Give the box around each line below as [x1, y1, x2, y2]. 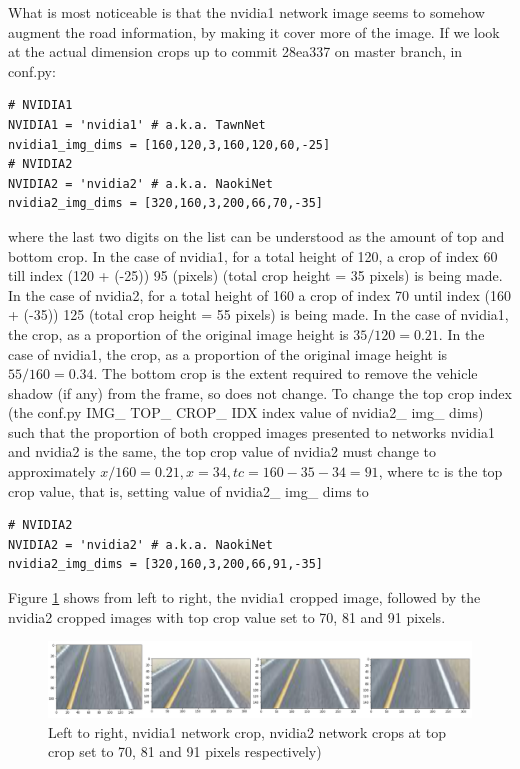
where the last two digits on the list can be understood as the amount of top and [8, 225, 505, 246]
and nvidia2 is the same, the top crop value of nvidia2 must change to [8, 441, 437, 462]
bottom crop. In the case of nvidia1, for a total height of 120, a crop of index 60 [8, 245, 498, 266]
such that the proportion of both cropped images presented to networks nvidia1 [8, 421, 496, 442]
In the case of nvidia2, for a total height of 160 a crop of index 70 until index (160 [8, 284, 512, 305]
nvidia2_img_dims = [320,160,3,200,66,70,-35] [8, 196, 323, 211]
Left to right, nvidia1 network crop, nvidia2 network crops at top [48, 721, 446, 742]
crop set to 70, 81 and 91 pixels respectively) [48, 741, 322, 762]
